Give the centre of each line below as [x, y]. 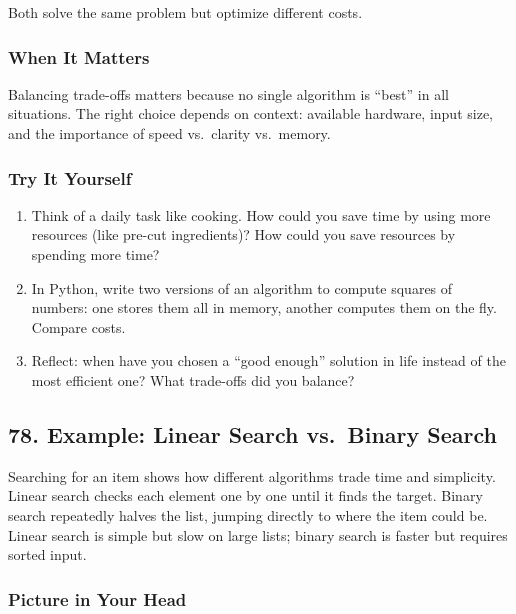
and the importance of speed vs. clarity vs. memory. [169, 133]
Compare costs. [78, 326]
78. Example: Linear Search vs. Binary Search [252, 433]
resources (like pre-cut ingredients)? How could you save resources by [243, 234]
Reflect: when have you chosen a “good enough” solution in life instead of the [268, 360]
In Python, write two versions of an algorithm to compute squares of [242, 287]
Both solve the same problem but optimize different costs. [185, 12]
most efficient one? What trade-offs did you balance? [193, 379]
